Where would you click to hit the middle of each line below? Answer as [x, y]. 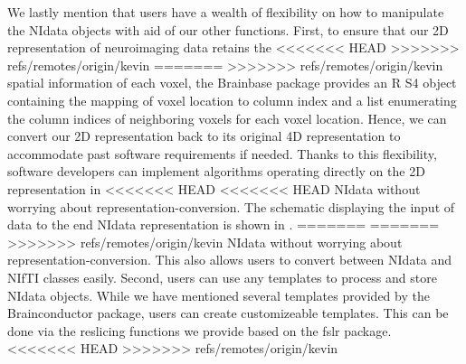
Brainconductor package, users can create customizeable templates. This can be [228, 313]
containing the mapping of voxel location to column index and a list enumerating [232, 100]
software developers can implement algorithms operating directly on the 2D [216, 171]
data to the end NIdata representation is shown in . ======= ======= [223, 224]
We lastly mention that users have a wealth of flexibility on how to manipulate [226, 12]
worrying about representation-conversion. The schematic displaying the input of [231, 206]
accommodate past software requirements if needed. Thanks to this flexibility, [222, 153]
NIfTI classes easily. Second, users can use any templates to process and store [222, 277]
